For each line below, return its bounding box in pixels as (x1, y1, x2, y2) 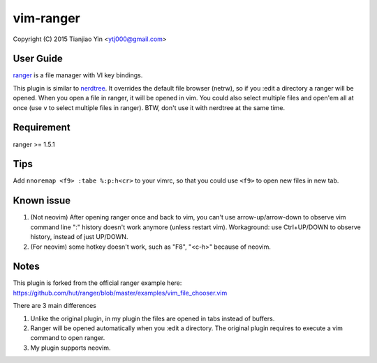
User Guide (13, 53, 63, 65)
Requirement (13, 122, 71, 134)
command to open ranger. (30, 334, 105, 342)
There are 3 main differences (13, 302, 97, 310)
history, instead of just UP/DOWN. (30, 233, 128, 241)
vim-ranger (13, 10, 80, 26)
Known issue (13, 195, 71, 207)
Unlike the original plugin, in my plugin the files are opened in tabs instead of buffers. (30, 314, 275, 323)
